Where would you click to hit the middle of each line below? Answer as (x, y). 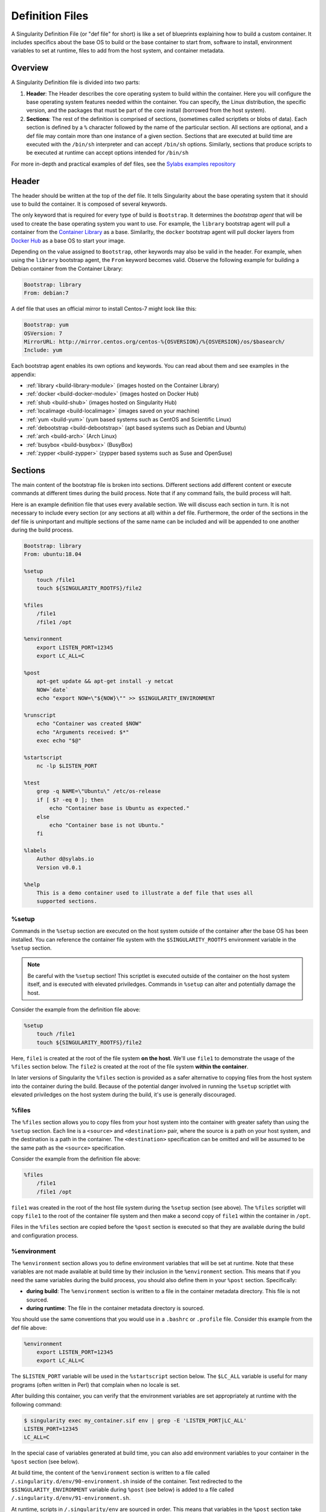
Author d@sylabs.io (66, 859)
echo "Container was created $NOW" (89, 724)
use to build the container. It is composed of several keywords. (89, 204)
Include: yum (43, 350)
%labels (35, 851)
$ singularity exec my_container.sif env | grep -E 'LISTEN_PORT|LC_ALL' (135, 1420)
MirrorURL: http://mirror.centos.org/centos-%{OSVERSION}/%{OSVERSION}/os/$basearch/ (154, 341)
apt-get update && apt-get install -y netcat (105, 681)
